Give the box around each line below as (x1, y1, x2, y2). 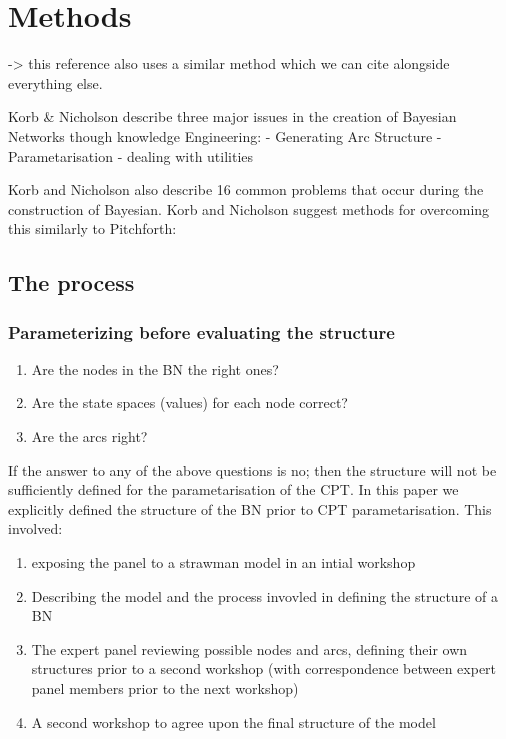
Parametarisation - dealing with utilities (8, 145, 254, 166)
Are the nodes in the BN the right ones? (31, 358, 279, 379)
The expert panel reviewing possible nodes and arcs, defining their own (31, 638, 468, 659)
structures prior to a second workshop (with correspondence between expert (31, 658, 497, 679)
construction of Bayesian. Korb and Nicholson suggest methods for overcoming (8, 198, 490, 219)
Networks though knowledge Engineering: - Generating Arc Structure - (8, 125, 442, 146)
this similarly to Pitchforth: (8, 218, 177, 239)
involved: (8, 518, 63, 539)
